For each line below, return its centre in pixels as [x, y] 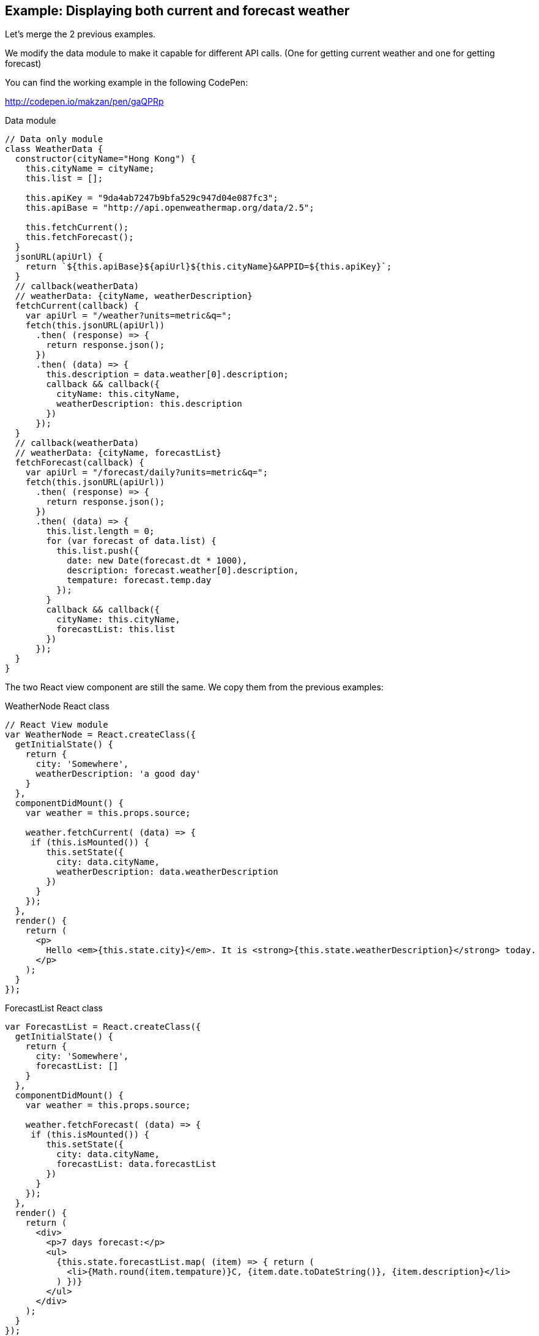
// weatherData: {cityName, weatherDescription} [134, 296]
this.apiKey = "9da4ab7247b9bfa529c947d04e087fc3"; [152, 198]
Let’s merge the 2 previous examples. [80, 34]
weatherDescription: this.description [149, 404]
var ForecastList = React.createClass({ [103, 1027]
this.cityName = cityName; [90, 169]
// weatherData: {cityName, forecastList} [118, 453]
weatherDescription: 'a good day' [118, 774]
